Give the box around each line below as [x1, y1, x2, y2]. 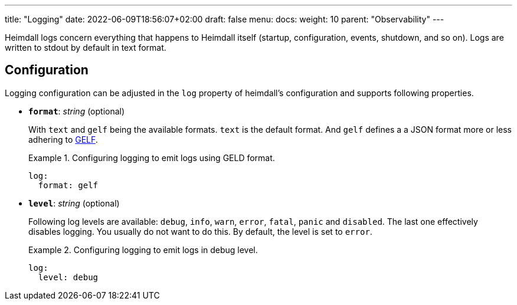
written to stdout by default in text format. [5, 42, 166, 53]
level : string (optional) [28, 198, 120, 208]
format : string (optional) [28, 106, 125, 116]
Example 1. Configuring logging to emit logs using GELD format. [28, 152, 275, 163]
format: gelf [38, 180, 99, 190]
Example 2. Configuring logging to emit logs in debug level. [28, 244, 258, 255]
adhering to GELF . [28, 134, 98, 145]
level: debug [38, 272, 99, 282]
